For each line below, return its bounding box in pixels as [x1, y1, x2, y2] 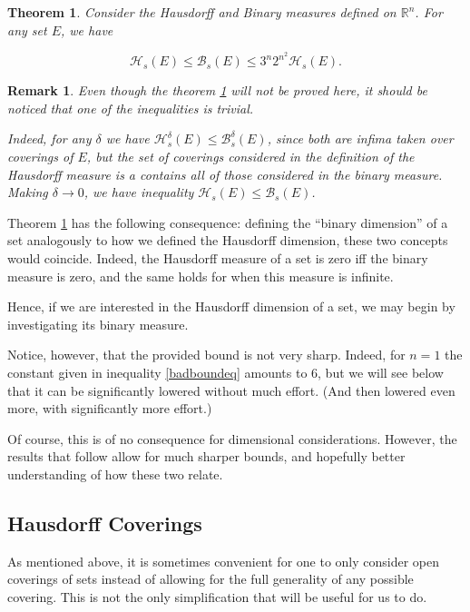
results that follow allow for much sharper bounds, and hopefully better [7, 447, 406, 466]
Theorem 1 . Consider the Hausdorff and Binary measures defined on [7, 3, 397, 21]
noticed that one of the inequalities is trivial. [7, 98, 254, 117]
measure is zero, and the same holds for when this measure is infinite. [7, 266, 394, 285]
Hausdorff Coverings [7, 508, 202, 537]
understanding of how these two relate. [7, 464, 223, 483]
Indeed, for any [7, 129, 92, 148]
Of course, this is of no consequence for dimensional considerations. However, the [7, 429, 457, 448]
